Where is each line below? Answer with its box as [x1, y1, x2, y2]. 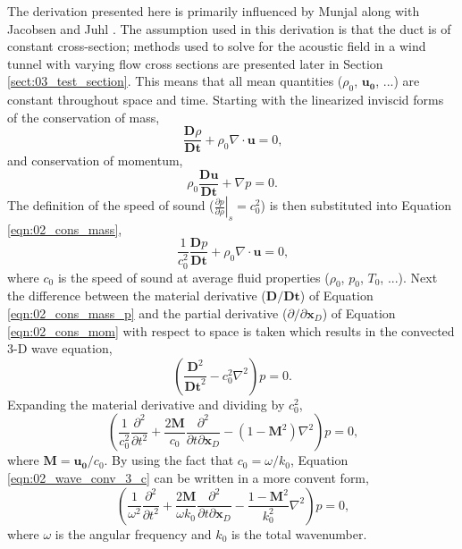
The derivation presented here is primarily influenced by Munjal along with [7, 2, 420, 20]
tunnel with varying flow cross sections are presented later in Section [7, 54, 383, 72]
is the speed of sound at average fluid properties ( [57, 267, 330, 286]
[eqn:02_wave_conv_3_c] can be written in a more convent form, [7, 468, 369, 486]
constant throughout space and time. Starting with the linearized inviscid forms [7, 90, 444, 109]
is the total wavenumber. [231, 524, 367, 543]
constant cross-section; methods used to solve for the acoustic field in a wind [7, 37, 426, 55]
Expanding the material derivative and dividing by [7, 394, 285, 413]
